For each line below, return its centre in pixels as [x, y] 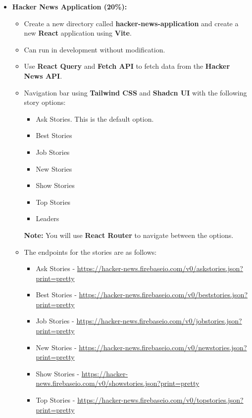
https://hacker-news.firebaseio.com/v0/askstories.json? [160, 268]
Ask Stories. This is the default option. [95, 118]
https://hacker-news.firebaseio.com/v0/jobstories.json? [159, 321]
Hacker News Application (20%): [70, 6]
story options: [45, 102]
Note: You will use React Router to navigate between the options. [129, 235]
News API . [43, 75]
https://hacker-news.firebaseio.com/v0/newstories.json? [163, 347]
